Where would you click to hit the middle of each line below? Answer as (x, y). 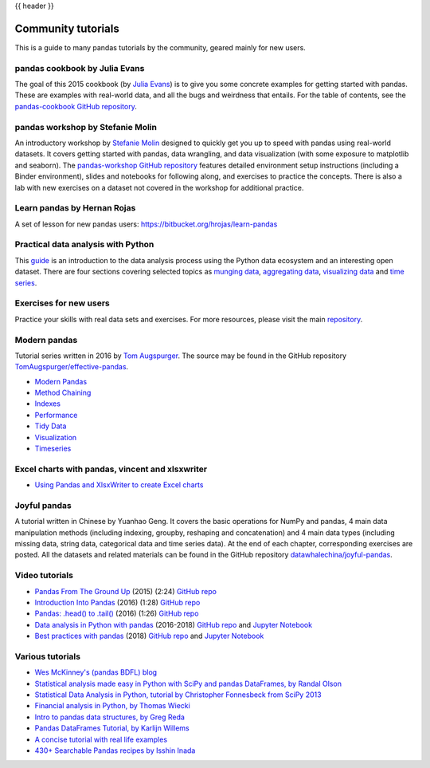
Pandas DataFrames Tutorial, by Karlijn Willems (112, 728)
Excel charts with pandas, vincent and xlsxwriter (111, 469)
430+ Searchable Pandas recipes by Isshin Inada (115, 750)
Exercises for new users (63, 303)
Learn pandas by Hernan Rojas (75, 208)
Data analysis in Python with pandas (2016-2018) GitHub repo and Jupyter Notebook (174, 624)
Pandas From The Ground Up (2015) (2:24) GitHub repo (125, 591)
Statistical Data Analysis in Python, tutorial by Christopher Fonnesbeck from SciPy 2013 (178, 695)
